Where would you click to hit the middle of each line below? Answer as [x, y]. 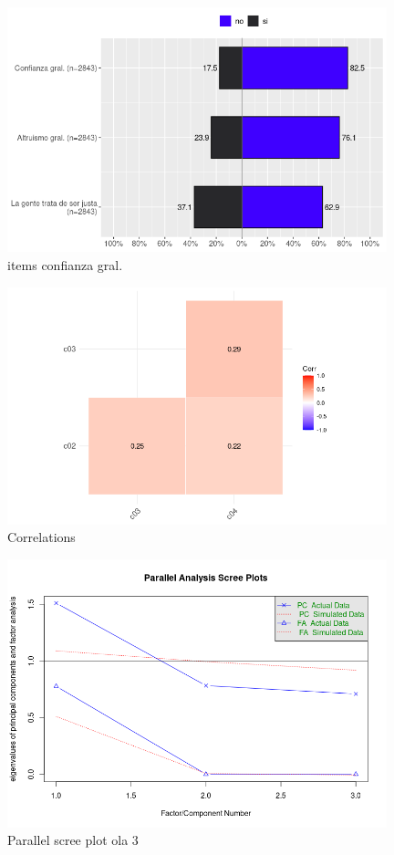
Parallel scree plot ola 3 [73, 840]
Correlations [41, 537]
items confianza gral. [65, 265]
